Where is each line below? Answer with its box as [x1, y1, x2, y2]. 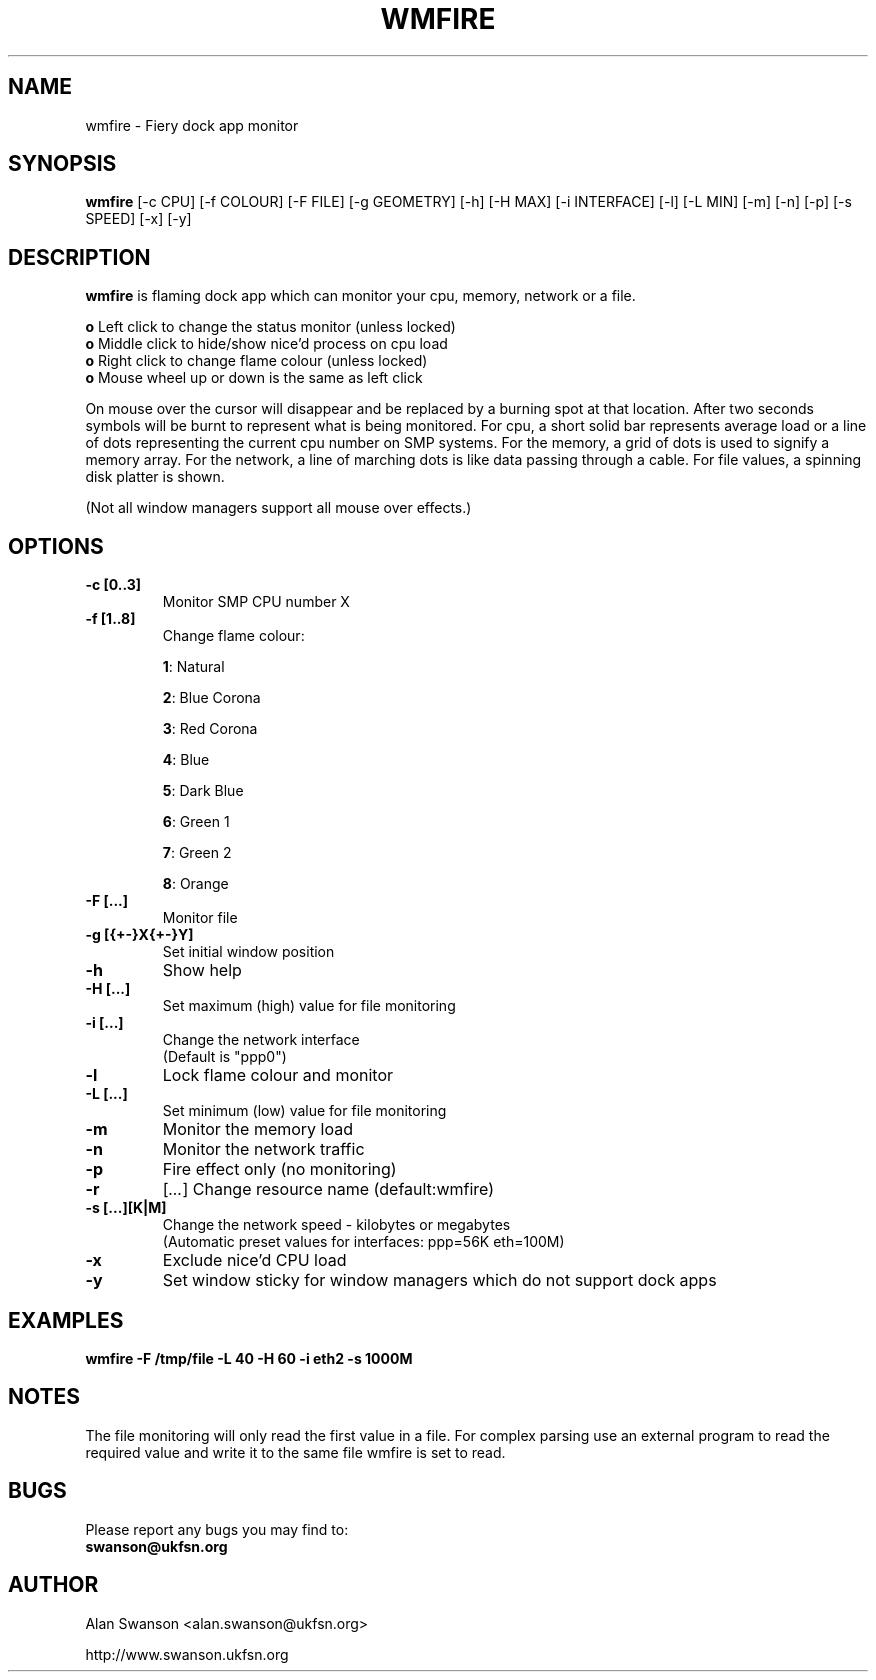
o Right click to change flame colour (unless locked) [85, 352, 428, 370]
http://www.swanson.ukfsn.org [85, 1645, 289, 1663]
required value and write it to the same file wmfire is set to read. [85, 1443, 506, 1461]
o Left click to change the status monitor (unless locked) [85, 318, 456, 336]
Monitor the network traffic [162, 1139, 365, 1160]
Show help [162, 960, 242, 981]
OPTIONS [8, 533, 104, 559]
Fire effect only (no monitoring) [162, 1159, 397, 1180]
